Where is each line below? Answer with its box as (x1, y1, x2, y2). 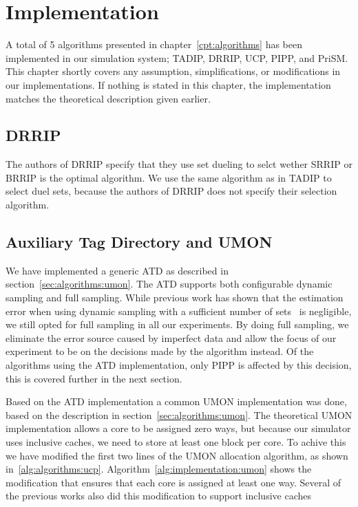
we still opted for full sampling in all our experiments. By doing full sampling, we (6, 317, 349, 332)
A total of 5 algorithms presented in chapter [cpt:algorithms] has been (6, 37, 303, 52)
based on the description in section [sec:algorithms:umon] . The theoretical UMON (6, 407, 352, 422)
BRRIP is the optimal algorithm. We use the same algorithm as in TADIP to (6, 170, 332, 184)
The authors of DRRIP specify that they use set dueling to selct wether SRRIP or (6, 157, 352, 171)
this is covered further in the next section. (6, 371, 182, 385)
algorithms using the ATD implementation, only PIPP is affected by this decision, (6, 358, 352, 372)
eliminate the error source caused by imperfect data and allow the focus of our (6, 330, 337, 345)
